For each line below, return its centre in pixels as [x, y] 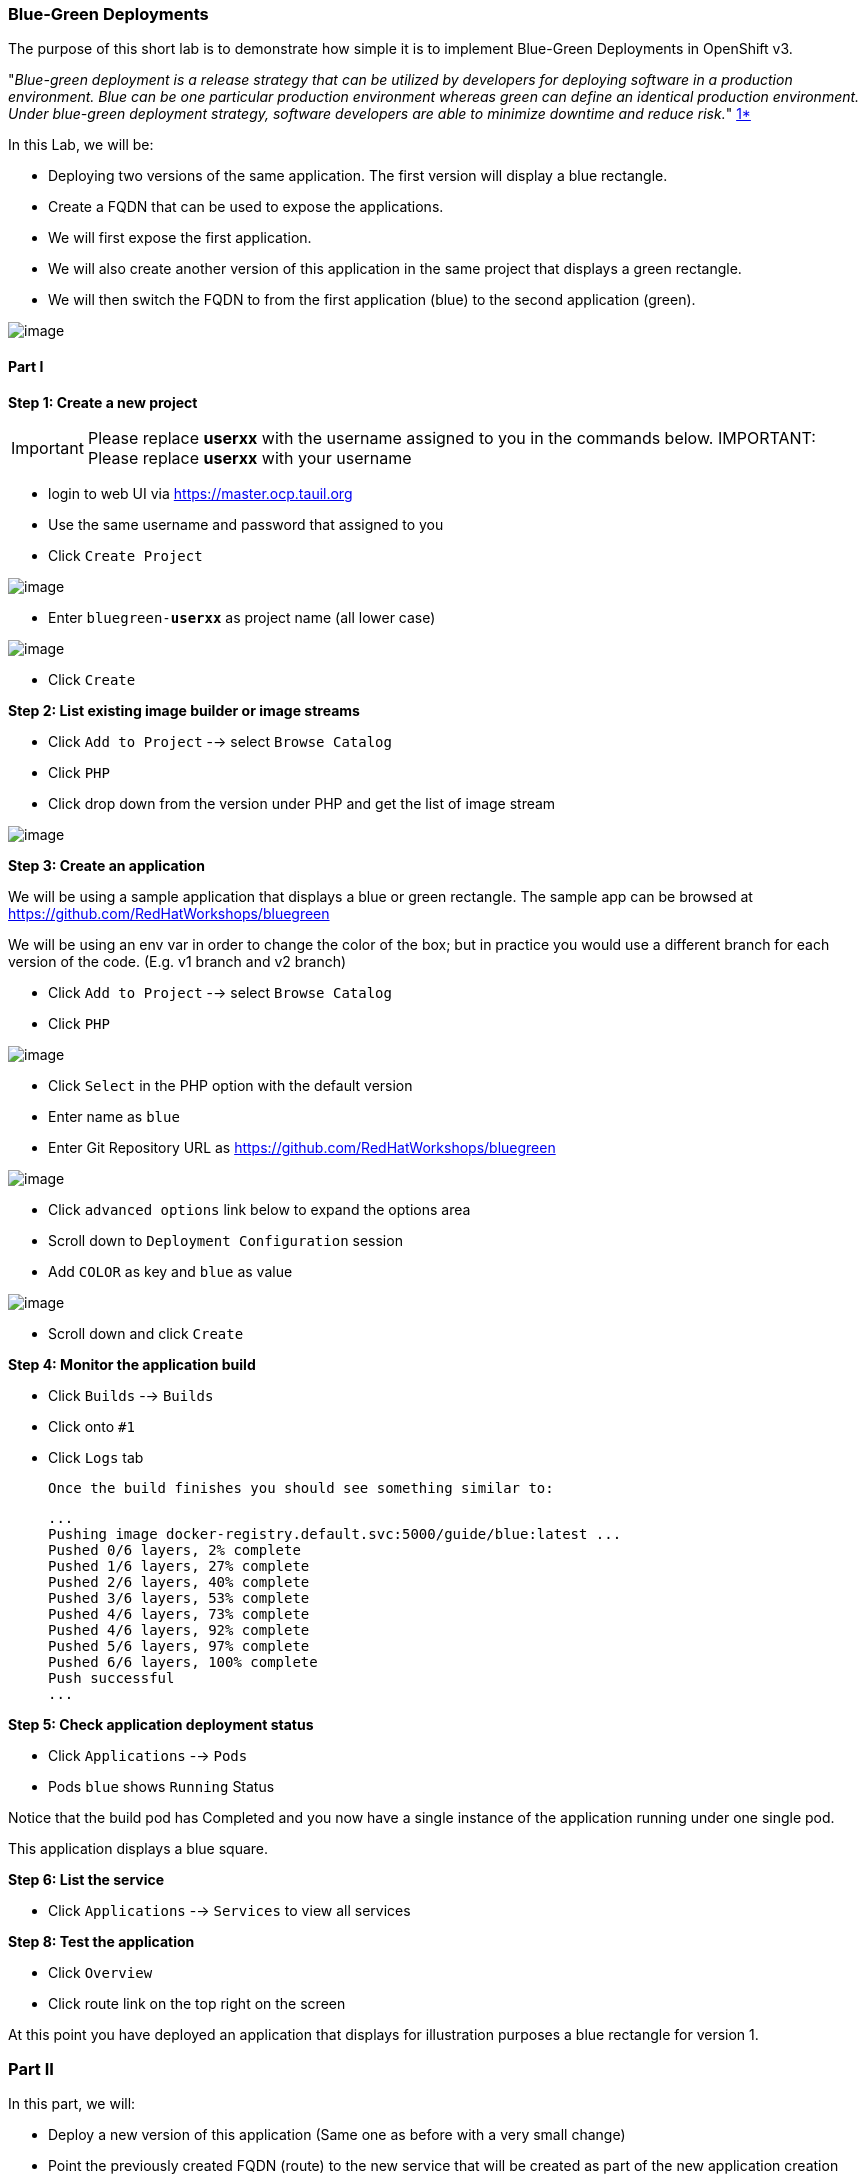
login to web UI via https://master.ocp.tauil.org [200, 493]
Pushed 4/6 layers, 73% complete [179, 1613]
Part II [31, 2068]
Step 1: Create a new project [103, 402]
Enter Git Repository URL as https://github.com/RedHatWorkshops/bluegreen [302, 1147]
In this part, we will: [72, 2104]
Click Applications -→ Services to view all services [229, 1910]
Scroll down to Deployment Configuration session [225, 1240]
